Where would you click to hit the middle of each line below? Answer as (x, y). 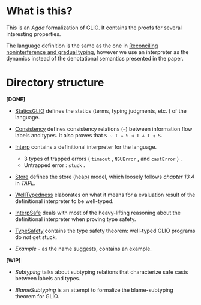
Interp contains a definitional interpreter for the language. (86, 147)
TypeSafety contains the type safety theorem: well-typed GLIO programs (105, 231)
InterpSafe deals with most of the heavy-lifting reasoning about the (98, 213)
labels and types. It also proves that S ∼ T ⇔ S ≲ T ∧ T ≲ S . (88, 135)
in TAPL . (25, 183)
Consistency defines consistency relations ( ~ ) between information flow (103, 129)
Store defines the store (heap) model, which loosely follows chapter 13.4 (105, 177)
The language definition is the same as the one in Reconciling (82, 46)
